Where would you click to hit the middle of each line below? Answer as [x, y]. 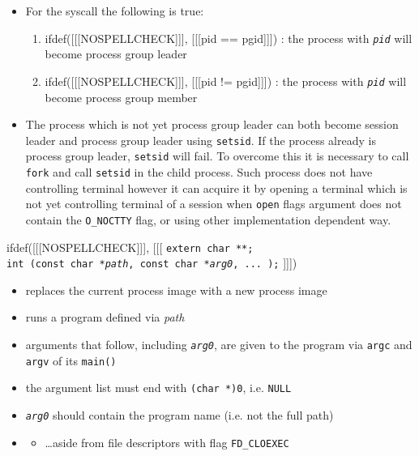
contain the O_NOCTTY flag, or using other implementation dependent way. [208, 219]
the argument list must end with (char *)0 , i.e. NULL [158, 388]
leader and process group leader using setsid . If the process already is [201, 140]
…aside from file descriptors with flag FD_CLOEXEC [167, 442]
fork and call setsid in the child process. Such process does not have [199, 172]
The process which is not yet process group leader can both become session [212, 124]
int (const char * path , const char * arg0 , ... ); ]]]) [152, 263]
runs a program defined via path [105, 317]
